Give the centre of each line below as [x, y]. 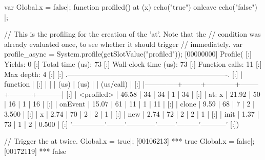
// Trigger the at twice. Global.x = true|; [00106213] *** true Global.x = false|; [129, 141]
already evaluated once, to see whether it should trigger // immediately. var [124, 44]
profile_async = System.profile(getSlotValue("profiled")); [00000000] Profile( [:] [128, 54]
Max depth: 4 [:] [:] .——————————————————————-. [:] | [124, 74]
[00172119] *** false [35, 151]
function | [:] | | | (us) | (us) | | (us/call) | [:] [72, 84]
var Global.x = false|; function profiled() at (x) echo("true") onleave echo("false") [131, 7]
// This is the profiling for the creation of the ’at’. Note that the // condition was [132, 34]
